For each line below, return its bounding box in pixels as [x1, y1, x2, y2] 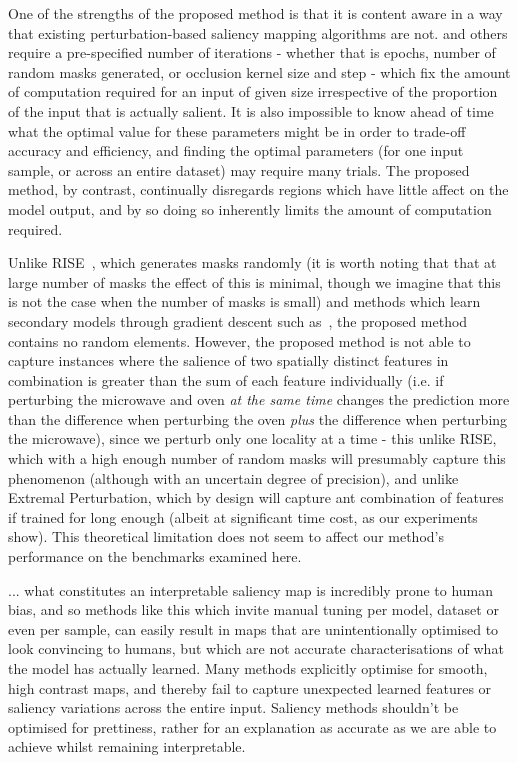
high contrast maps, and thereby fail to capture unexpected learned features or [8, 677, 492, 698]
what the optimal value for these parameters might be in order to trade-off [8, 120, 466, 141]
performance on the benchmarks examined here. [8, 546, 302, 567]
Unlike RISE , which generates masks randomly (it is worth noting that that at [8, 252, 497, 273]
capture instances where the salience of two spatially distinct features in [8, 350, 449, 371]
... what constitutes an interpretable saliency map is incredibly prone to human [8, 579, 494, 600]
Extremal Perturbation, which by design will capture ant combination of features [8, 487, 504, 508]
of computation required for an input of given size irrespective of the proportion [8, 81, 498, 102]
